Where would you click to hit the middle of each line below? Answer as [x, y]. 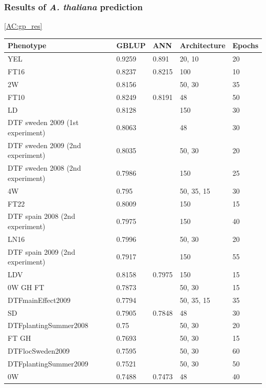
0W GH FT [26, 287]
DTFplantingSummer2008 [48, 325]
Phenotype [27, 45]
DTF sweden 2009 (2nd [45, 145]
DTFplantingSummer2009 [48, 363]
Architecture [203, 45]
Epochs [245, 45]
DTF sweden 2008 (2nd [45, 168]
